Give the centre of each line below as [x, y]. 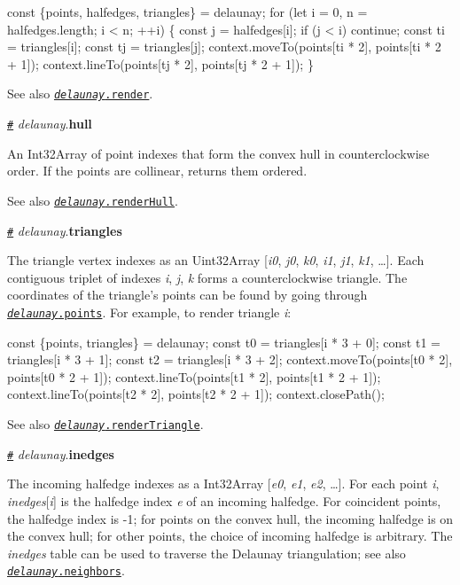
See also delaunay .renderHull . [93, 200]
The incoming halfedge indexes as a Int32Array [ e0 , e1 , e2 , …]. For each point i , [223, 484]
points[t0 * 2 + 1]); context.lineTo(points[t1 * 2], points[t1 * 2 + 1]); [194, 376]
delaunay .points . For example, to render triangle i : [149, 312]
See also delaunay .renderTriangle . [105, 424]
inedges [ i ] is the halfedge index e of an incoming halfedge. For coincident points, [224, 500]
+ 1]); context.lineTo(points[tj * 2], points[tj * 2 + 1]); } [160, 63]
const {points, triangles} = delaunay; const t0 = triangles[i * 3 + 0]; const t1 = [224, 342]
